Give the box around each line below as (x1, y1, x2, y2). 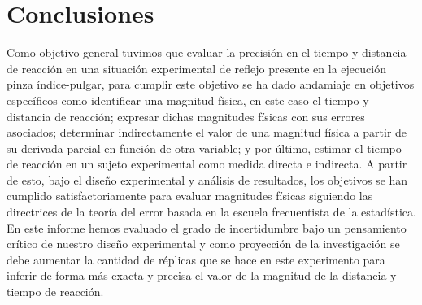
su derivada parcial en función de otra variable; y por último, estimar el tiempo (7, 139, 402, 156)
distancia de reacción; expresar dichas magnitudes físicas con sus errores (7, 107, 365, 124)
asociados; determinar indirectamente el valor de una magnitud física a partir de (7, 124, 407, 141)
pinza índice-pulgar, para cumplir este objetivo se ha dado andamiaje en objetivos (7, 76, 415, 93)
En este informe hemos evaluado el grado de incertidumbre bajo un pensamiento (7, 219, 407, 236)
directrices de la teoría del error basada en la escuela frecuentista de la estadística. (7, 203, 416, 220)
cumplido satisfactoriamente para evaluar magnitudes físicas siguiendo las (7, 187, 373, 204)
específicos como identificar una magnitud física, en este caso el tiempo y (7, 91, 369, 108)
